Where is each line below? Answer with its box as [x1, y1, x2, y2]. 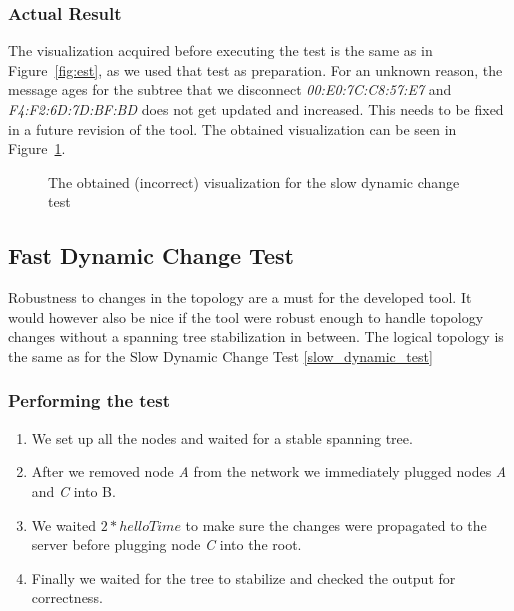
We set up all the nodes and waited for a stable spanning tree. [31, 427, 413, 448]
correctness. [31, 587, 103, 608]
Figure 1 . [8, 138, 66, 159]
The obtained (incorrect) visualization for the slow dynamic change [48, 171, 460, 192]
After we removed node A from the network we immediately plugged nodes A [31, 461, 507, 482]
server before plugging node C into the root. [31, 534, 302, 555]
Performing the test [8, 388, 170, 413]
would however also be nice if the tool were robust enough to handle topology [8, 306, 484, 327]
